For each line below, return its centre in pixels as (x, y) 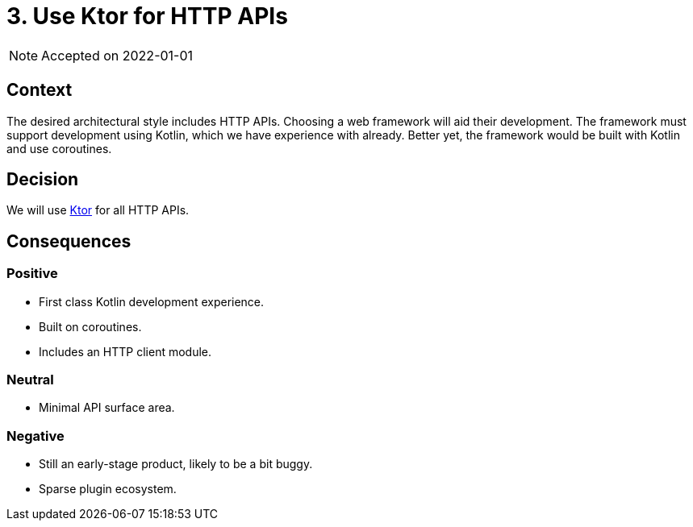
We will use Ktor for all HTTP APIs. (98, 210)
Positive (32, 274)
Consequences (69, 241)
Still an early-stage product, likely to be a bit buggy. (176, 464)
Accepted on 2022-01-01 (117, 55)
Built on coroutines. (90, 326)
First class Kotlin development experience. (152, 301)
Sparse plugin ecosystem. (108, 489)
